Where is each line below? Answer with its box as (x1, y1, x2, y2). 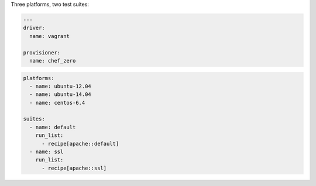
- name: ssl (29, 149, 64, 155)
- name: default (29, 123, 76, 130)
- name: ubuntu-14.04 (29, 91, 92, 98)
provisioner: (23, 49, 61, 56)
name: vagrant (29, 33, 70, 39)
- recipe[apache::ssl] (42, 164, 107, 171)
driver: (23, 25, 45, 32)
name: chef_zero (29, 57, 76, 64)
